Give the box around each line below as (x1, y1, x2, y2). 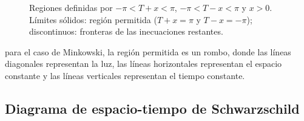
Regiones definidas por (29, 1, 113, 13)
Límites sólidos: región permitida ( (29, 13, 157, 26)
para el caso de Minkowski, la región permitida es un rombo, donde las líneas (5, 45, 291, 58)
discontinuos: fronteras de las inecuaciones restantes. (29, 25, 223, 38)
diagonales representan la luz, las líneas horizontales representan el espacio (5, 57, 282, 70)
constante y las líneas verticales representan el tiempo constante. (5, 69, 245, 81)
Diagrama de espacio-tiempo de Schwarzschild (5, 99, 300, 117)
